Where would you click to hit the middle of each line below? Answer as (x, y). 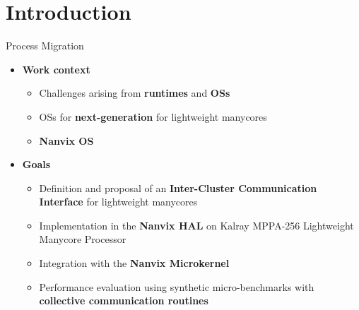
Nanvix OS (66, 140)
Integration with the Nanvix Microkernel (134, 263)
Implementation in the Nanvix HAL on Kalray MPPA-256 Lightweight (196, 225)
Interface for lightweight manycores (118, 202)
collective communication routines (124, 300)
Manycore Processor (83, 239)
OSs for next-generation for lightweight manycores (153, 116)
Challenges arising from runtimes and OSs (135, 93)
